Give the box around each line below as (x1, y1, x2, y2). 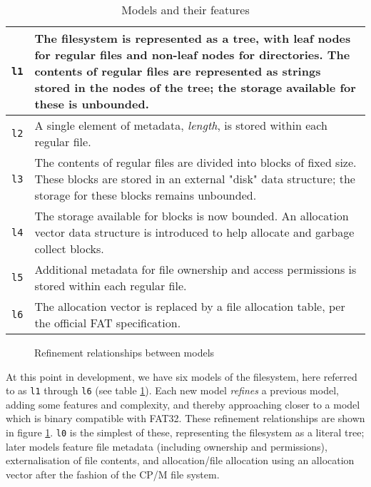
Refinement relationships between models (34, 345, 215, 359)
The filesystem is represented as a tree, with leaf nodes (34, 30, 351, 46)
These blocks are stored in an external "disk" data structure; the (34, 170, 355, 187)
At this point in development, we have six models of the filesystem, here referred (6, 369, 357, 384)
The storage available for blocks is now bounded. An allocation (34, 207, 349, 224)
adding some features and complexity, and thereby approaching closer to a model (6, 396, 360, 411)
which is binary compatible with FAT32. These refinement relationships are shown (6, 411, 365, 426)
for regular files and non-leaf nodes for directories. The (34, 46, 350, 63)
